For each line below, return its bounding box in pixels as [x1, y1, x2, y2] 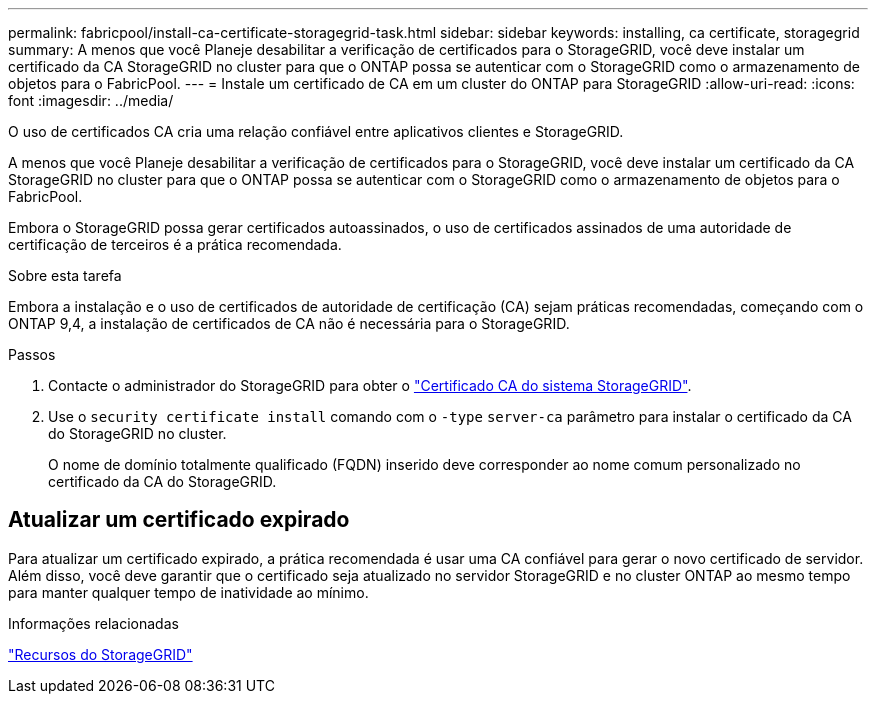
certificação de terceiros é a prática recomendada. [8, 236, 342, 253]
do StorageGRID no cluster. [48, 425, 227, 442]
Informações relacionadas [8, 614, 179, 632]
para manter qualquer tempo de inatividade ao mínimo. [8, 583, 369, 601]
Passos [8, 346, 56, 363]
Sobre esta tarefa [8, 267, 122, 284]
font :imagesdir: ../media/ [8, 92, 174, 109]
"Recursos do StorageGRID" [8, 645, 193, 663]
